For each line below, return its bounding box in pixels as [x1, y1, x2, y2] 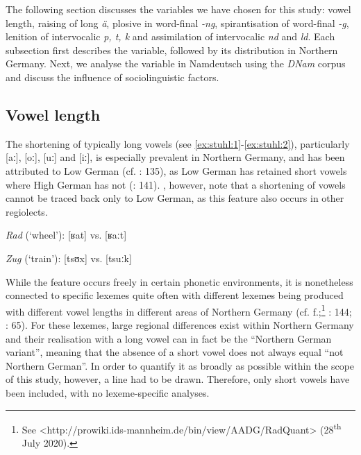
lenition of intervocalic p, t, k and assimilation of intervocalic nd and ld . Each [6, 29, 335, 44]
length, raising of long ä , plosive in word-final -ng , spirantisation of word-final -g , [6, 15, 349, 30]
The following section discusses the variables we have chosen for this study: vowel [6, 2, 351, 16]
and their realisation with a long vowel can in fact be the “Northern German [6, 331, 332, 345]
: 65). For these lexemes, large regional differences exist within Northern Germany [6, 317, 354, 332]
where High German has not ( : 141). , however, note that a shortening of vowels [6, 177, 346, 191]
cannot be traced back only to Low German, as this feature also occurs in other [6, 191, 344, 205]
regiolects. [6, 204, 48, 218]
